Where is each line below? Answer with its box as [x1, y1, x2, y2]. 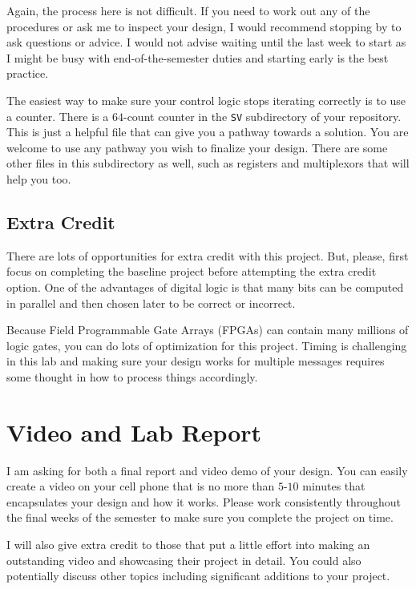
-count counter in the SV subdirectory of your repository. [123, 107, 402, 124]
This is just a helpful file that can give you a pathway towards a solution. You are [6, 123, 409, 140]
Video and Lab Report [6, 415, 262, 448]
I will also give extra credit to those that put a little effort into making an [6, 536, 370, 553]
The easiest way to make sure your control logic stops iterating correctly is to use [6, 91, 406, 108]
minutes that [302, 478, 366, 494]
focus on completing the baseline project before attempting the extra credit [6, 263, 377, 280]
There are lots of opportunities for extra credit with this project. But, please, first [6, 247, 409, 264]
